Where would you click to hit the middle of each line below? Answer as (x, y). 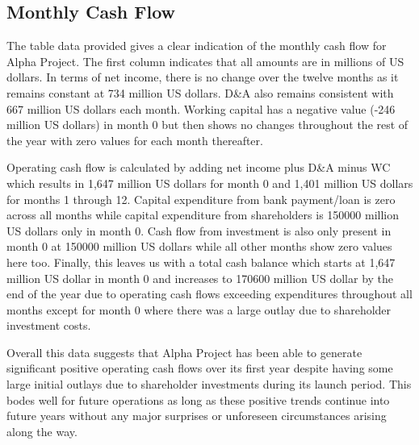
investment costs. (49, 325)
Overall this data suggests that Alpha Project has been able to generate (184, 352)
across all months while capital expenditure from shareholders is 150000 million (203, 215)
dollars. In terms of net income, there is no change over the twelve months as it (203, 77)
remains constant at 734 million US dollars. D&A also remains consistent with (200, 92)
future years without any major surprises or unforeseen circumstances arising (197, 416)
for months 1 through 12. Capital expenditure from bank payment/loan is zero (201, 199)
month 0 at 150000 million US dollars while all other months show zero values (199, 246)
